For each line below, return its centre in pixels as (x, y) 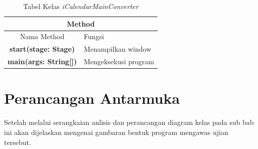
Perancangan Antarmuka (92, 98)
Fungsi (94, 36)
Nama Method (42, 36)
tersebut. (18, 142)
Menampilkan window (118, 49)
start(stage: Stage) (42, 49)
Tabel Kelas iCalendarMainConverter (81, 6)
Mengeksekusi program (119, 61)
